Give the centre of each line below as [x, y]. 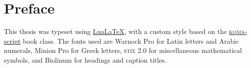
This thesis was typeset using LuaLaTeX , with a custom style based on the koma [125, 31]
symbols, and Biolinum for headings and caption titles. [85, 59]
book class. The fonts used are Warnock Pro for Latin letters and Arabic [131, 41]
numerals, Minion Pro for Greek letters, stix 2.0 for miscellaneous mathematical [123, 50]
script [12, 41]
